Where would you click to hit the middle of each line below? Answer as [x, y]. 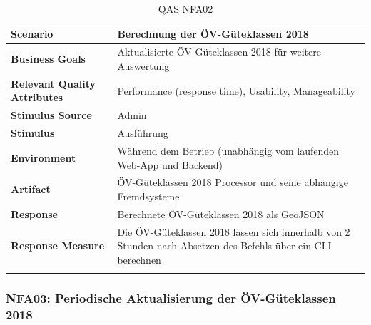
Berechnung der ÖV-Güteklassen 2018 [213, 33]
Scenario [32, 33]
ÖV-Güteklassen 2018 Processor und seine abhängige [233, 182]
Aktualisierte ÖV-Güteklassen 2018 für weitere [219, 52]
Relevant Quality [53, 83]
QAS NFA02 [185, 9]
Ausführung [143, 133]
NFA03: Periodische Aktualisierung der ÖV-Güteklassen [171, 298]
